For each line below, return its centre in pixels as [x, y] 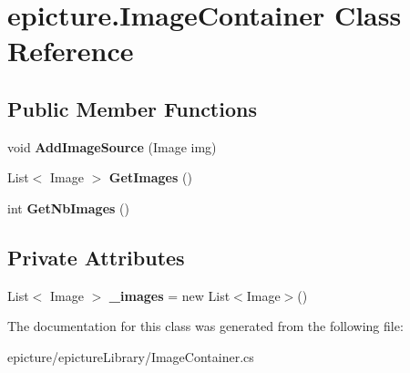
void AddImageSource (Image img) [112, 146]
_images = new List [169, 295]
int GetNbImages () [68, 207]
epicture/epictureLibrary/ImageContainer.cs [131, 356]
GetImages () [150, 177]
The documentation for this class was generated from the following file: [205, 326]
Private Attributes [96, 257]
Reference [71, 51]
